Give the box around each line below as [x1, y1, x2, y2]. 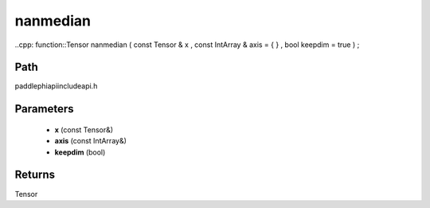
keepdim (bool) [54, 147, 106, 157]
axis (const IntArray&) [54, 136, 127, 146]
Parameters [14, 102, 74, 116]
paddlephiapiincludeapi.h [14, 81, 98, 91]
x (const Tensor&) [54, 124, 114, 135]
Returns [14, 168, 56, 182]
